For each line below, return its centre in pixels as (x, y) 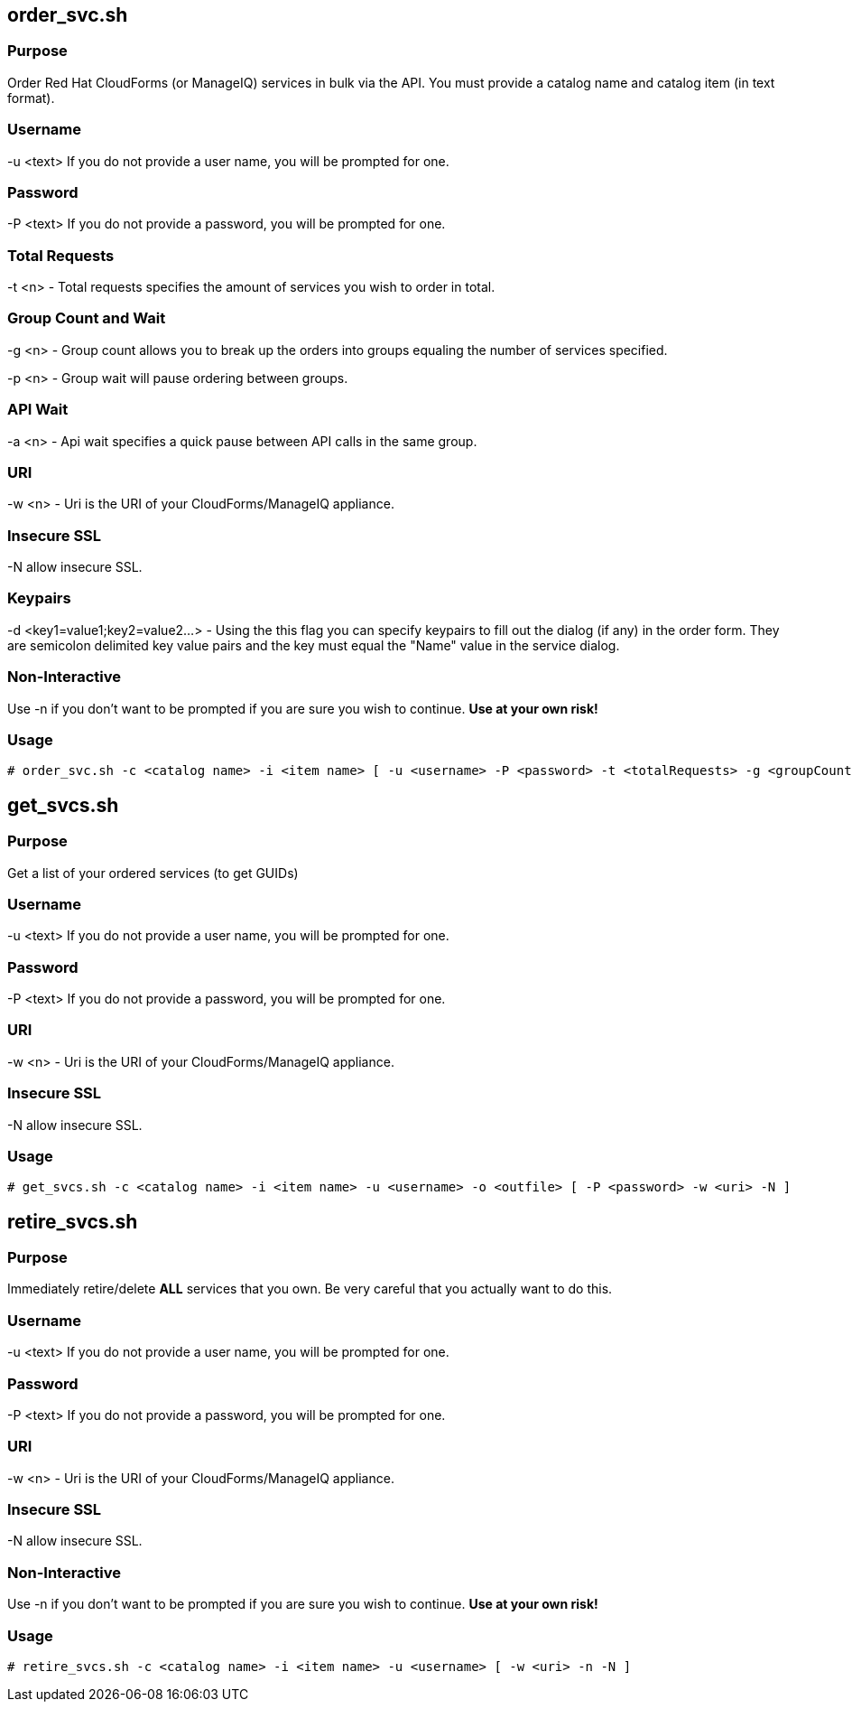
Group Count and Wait (87, 318)
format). (31, 98)
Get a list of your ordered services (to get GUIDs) (153, 873)
